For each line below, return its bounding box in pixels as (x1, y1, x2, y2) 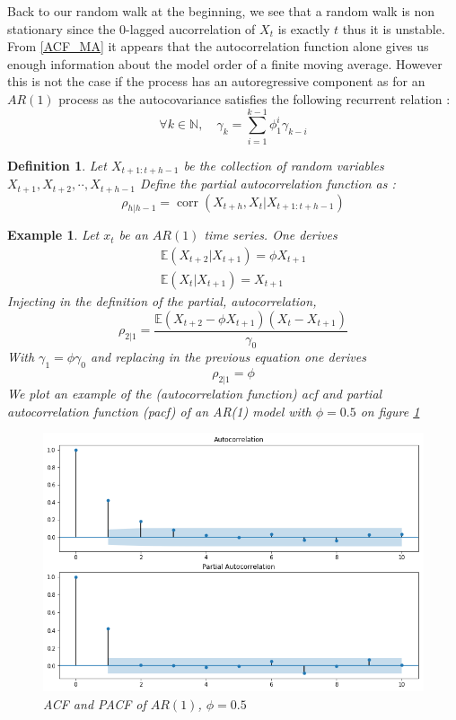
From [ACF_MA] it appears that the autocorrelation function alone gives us (7, 37, 429, 56)
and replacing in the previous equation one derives (91, 347, 366, 366)
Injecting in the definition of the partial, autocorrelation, (7, 292, 317, 311)
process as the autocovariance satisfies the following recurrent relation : (58, 89, 451, 108)
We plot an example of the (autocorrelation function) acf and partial (7, 384, 382, 403)
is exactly (277, 19, 330, 38)
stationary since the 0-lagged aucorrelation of (7, 19, 256, 38)
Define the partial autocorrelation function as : (139, 174, 396, 193)
